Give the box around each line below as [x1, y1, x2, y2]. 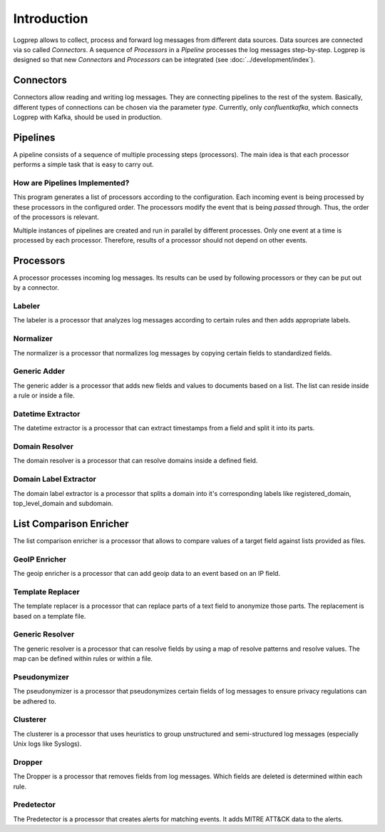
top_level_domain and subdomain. [13, 499, 113, 507]
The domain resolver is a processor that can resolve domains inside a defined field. [13, 457, 258, 465]
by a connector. [13, 283, 60, 292]
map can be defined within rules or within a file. [13, 654, 153, 663]
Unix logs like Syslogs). [13, 739, 82, 749]
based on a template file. [13, 612, 86, 620]
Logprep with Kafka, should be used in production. [13, 113, 163, 121]
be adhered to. [13, 696, 57, 706]
